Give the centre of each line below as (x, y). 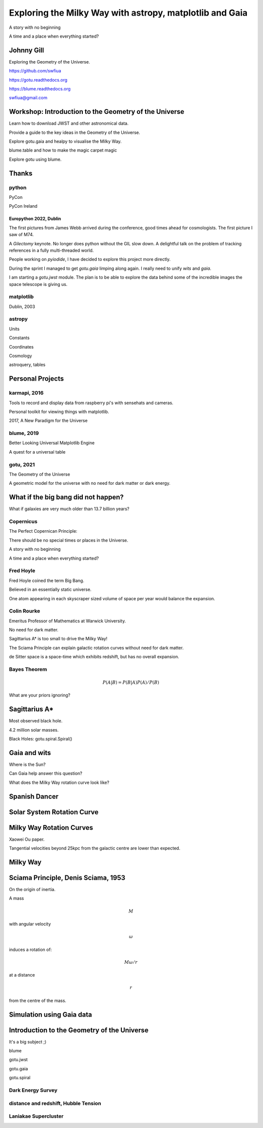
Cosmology (20, 356)
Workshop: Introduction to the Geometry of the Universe (97, 112)
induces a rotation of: (30, 949)
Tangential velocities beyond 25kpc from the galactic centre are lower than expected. (94, 848)
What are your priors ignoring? (40, 695)
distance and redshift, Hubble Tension (55, 1103)
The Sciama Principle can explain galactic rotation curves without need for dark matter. (96, 648)
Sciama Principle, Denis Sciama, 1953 (67, 878)
